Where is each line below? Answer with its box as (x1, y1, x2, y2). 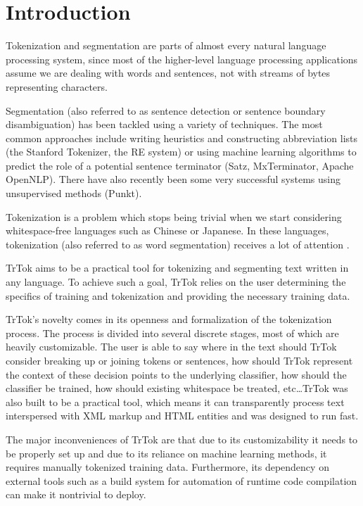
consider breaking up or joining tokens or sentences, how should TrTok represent (6, 353, 353, 367)
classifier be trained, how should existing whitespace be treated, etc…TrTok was (6, 381, 348, 396)
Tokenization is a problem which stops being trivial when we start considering (6, 209, 342, 224)
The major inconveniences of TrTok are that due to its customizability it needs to (6, 431, 358, 446)
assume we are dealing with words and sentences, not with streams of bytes (6, 65, 331, 80)
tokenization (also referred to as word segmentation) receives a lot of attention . (6, 236, 350, 251)
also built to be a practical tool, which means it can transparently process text (6, 394, 345, 409)
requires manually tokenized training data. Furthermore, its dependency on (6, 460, 329, 474)
